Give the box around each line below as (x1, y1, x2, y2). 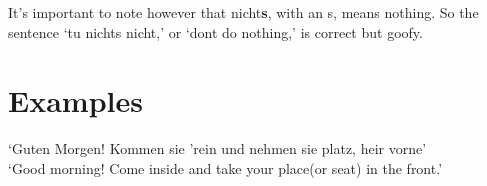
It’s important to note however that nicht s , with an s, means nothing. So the (8, 2, 479, 22)
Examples (8, 80, 143, 121)
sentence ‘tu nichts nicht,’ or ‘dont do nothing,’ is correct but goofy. (8, 21, 423, 42)
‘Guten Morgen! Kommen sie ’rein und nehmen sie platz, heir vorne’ (8, 138, 427, 159)
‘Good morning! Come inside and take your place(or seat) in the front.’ (8, 157, 443, 178)
